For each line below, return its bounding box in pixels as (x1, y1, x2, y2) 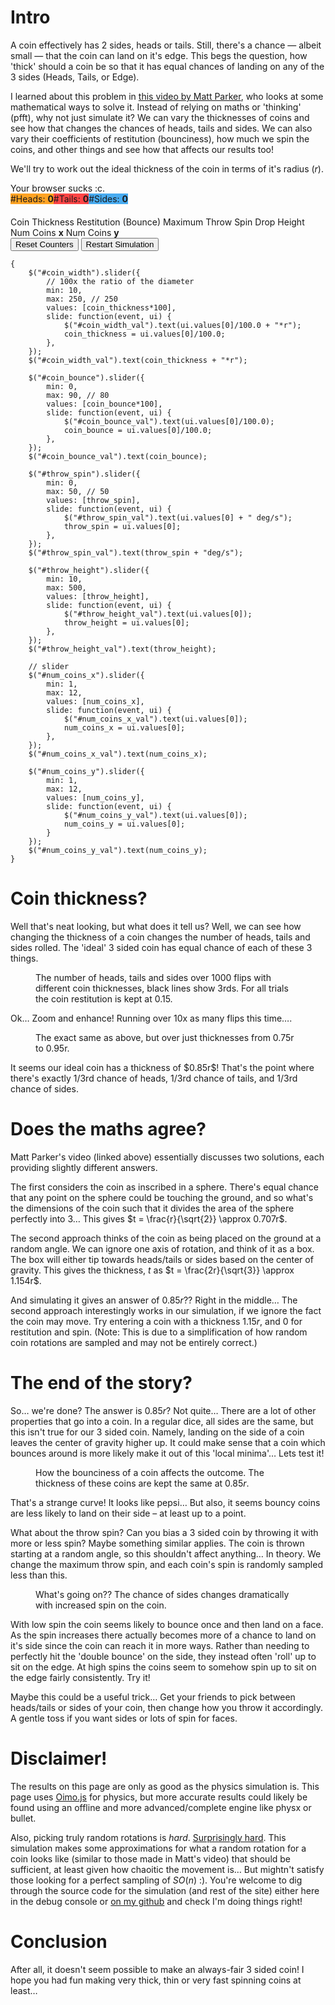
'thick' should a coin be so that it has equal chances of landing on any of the (10, 60, 325, 72)
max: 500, (46, 582, 87, 593)
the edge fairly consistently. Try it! (10, 1671, 151, 1683)
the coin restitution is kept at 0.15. (35, 992, 173, 1005)
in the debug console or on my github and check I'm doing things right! (10, 1895, 303, 1907)
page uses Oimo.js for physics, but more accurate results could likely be (10, 1791, 308, 1803)
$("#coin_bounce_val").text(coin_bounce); (28, 451, 208, 461)
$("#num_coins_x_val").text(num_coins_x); (28, 749, 208, 759)
